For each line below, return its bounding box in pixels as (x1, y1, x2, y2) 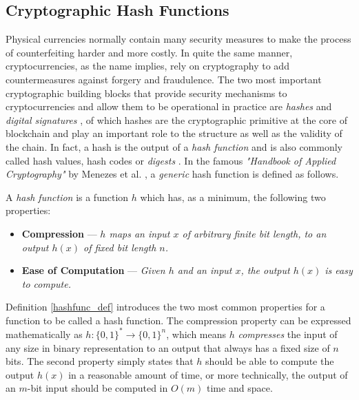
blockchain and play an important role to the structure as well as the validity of (6, 126, 342, 140)
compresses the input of (238, 326, 338, 341)
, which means (166, 326, 227, 341)
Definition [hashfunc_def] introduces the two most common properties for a (6, 299, 325, 314)
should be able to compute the (205, 354, 334, 368)
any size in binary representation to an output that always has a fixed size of (6, 340, 330, 355)
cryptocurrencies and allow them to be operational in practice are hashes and (6, 99, 332, 114)
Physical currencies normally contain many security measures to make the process (6, 32, 351, 46)
